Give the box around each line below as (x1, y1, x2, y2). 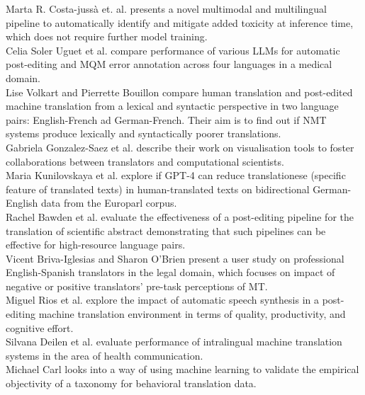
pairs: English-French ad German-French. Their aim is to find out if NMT (6, 112, 327, 127)
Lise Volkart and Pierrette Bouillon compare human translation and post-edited (6, 84, 353, 99)
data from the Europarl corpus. (41, 195, 177, 210)
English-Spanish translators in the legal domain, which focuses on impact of (6, 265, 335, 280)
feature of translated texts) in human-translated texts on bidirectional (6, 181, 310, 196)
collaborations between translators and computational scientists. (6, 154, 284, 168)
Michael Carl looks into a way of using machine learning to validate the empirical (6, 362, 359, 377)
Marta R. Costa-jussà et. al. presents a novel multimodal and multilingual (6, 1, 327, 16)
